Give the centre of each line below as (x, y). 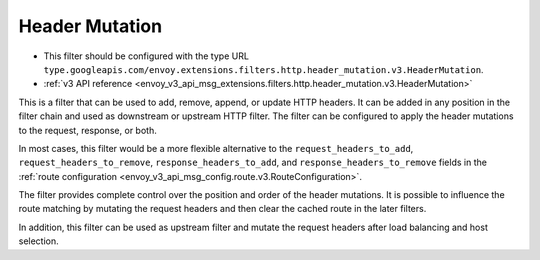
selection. (38, 241)
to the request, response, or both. (87, 130)
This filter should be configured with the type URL (146, 56)
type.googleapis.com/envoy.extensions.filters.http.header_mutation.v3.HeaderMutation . (263, 69)
